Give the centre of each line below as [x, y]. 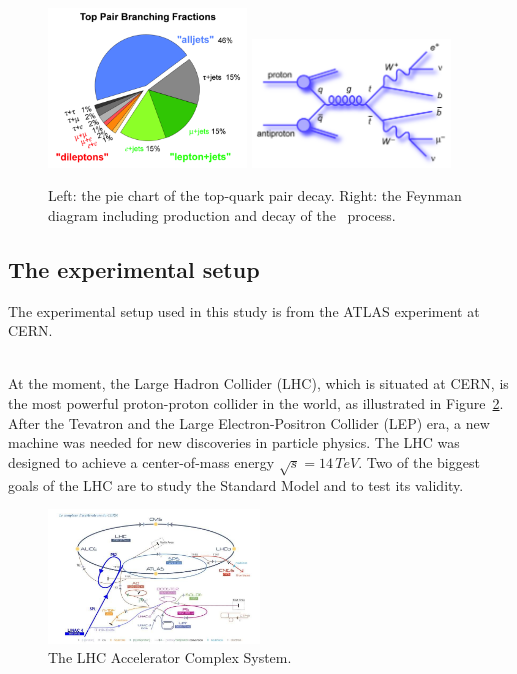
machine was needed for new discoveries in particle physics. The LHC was [234, 442]
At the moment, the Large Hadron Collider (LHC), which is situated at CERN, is [258, 383]
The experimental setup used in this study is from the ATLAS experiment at [244, 310]
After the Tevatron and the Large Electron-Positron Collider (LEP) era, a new [249, 422]
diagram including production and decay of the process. [222, 214]
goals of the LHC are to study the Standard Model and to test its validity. [236, 484]
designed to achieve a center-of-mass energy [141, 461]
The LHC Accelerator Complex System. [170, 657]
